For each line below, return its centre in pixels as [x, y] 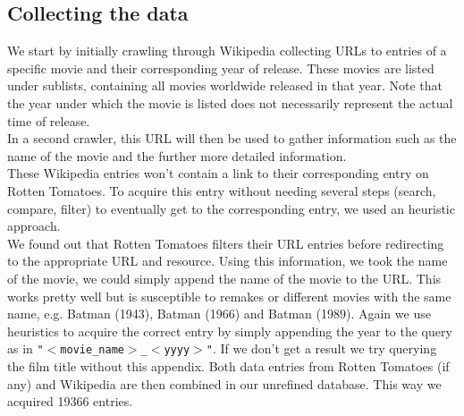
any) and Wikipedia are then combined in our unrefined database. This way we [224, 383]
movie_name [92, 350]
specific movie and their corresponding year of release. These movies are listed [221, 68]
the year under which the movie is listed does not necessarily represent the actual [230, 102]
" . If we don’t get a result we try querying [321, 348]
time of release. [49, 120]
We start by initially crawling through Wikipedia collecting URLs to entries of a [227, 51]
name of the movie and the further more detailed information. [177, 155]
